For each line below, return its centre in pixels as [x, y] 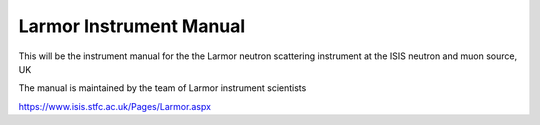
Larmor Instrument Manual [132, 26]
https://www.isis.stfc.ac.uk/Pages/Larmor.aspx [115, 106]
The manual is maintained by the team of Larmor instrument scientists [162, 88]
